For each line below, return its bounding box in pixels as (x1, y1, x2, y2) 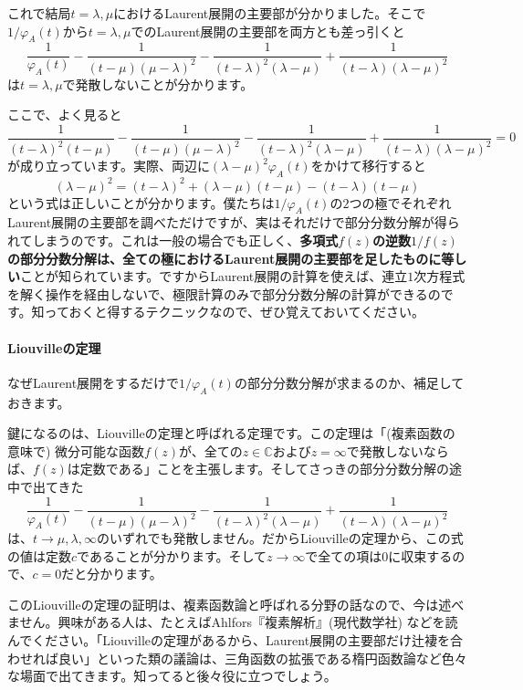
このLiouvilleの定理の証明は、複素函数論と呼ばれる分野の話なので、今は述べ (7, 594, 465, 613)
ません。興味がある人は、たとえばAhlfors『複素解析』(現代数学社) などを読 (7, 612, 458, 632)
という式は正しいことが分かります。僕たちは (7, 193, 275, 212)
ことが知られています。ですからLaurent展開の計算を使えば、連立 (20, 267, 408, 286)
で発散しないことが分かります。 (62, 74, 254, 93)
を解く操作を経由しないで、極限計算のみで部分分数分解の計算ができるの (7, 284, 441, 303)
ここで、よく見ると (7, 105, 122, 124)
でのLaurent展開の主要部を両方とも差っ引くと (131, 21, 405, 40)
